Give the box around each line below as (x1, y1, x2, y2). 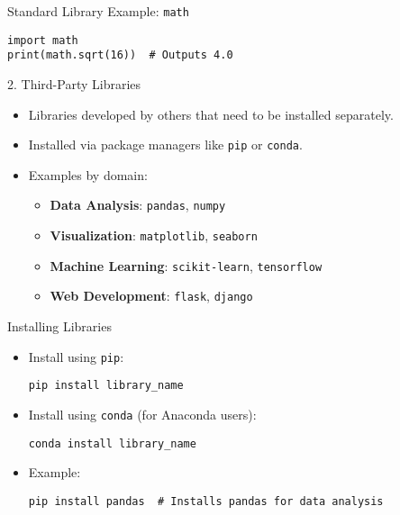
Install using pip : (28, 347, 124, 366)
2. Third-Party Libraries (7, 74, 141, 93)
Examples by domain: (28, 165, 148, 184)
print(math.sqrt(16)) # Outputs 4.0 (7, 49, 233, 62)
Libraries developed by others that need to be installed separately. (28, 104, 394, 123)
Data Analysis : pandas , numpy (50, 195, 226, 214)
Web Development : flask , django (50, 286, 253, 305)
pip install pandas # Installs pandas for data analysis (28, 494, 384, 508)
